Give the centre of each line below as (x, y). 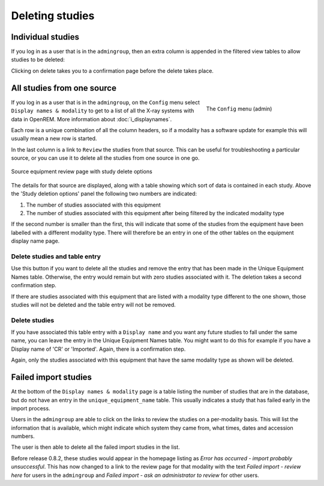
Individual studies (45, 37)
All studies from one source (64, 88)
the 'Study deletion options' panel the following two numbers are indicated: (104, 194)
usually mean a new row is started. (54, 139)
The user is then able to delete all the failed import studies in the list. (95, 447)
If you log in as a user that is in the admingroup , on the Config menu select (106, 102)
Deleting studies (53, 16)
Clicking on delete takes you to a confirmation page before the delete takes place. (112, 71)
